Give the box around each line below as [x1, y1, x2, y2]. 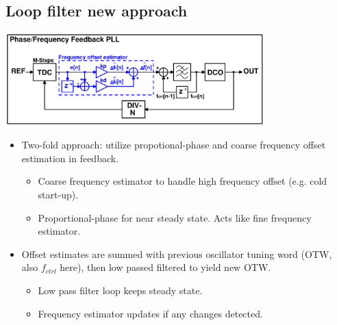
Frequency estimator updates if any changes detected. [38, 306, 263, 320]
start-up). [38, 187, 79, 202]
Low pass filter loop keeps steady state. [38, 283, 203, 298]
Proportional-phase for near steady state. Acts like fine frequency [38, 210, 312, 224]
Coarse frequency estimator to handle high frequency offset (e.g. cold [38, 174, 327, 188]
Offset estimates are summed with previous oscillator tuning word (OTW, [21, 246, 332, 261]
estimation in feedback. [21, 151, 119, 165]
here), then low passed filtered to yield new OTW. [60, 260, 271, 274]
